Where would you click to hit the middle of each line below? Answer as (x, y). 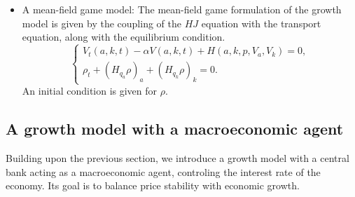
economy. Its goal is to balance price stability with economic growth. (153, 185)
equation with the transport (261, 23)
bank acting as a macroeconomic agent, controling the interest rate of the (163, 171)
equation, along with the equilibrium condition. (124, 37)
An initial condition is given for (90, 91)
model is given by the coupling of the (102, 23)
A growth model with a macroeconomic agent (175, 129)
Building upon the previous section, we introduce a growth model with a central (177, 157)
